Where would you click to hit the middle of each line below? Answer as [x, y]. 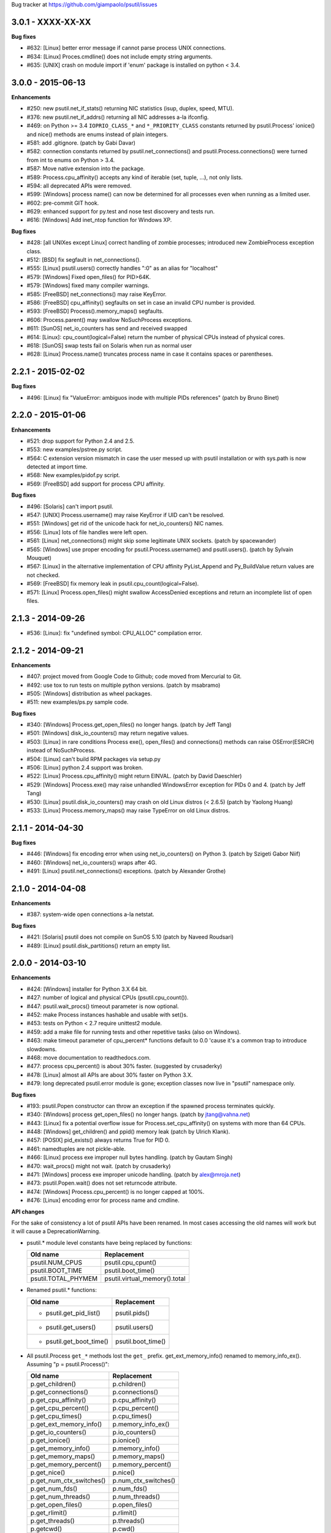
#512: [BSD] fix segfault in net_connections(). [84, 260]
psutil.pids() [133, 1313]
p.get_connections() [59, 1392]
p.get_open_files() [56, 1505]
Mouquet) [39, 557]
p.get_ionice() [50, 1440]
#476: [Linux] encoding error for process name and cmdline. [103, 1200]
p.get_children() [53, 1384]
